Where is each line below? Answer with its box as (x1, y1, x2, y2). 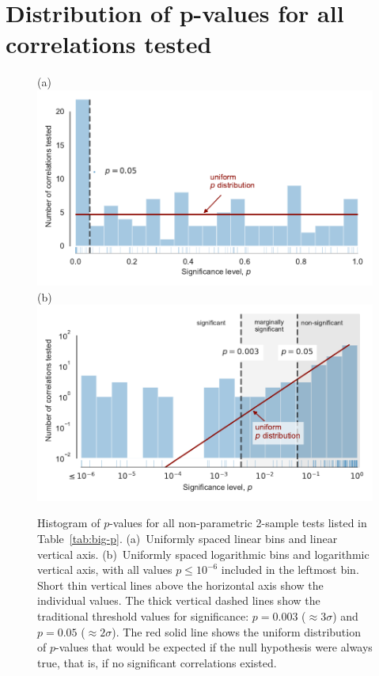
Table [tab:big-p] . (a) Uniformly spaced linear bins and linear (37, 530, 338, 546)
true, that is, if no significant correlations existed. (37, 654, 277, 670)
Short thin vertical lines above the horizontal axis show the (37, 576, 324, 593)
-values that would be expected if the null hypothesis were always (55, 639, 373, 655)
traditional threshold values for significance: (37, 607, 249, 624)
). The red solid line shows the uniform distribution (112, 623, 361, 640)
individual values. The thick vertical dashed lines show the (37, 592, 320, 609)
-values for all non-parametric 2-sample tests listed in (109, 515, 367, 531)
